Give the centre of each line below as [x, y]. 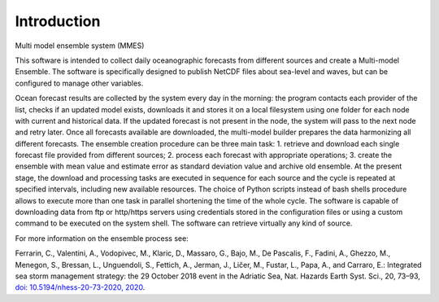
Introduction [58, 21]
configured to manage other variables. [79, 83]
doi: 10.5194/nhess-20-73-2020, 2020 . [80, 287]
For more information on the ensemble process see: [102, 238]
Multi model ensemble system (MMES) [80, 46]
